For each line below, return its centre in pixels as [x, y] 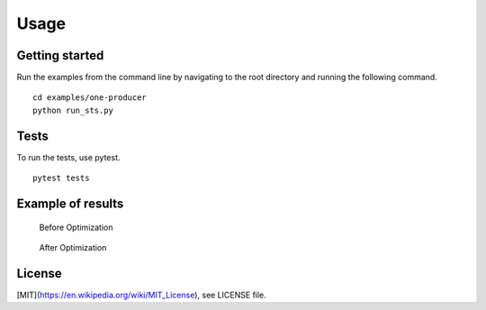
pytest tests [61, 178]
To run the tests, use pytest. [68, 157]
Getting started [60, 55]
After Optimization [73, 247]
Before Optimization [76, 227]
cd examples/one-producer [90, 98]
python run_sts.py [73, 110]
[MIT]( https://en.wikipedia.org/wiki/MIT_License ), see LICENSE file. [142, 295]
